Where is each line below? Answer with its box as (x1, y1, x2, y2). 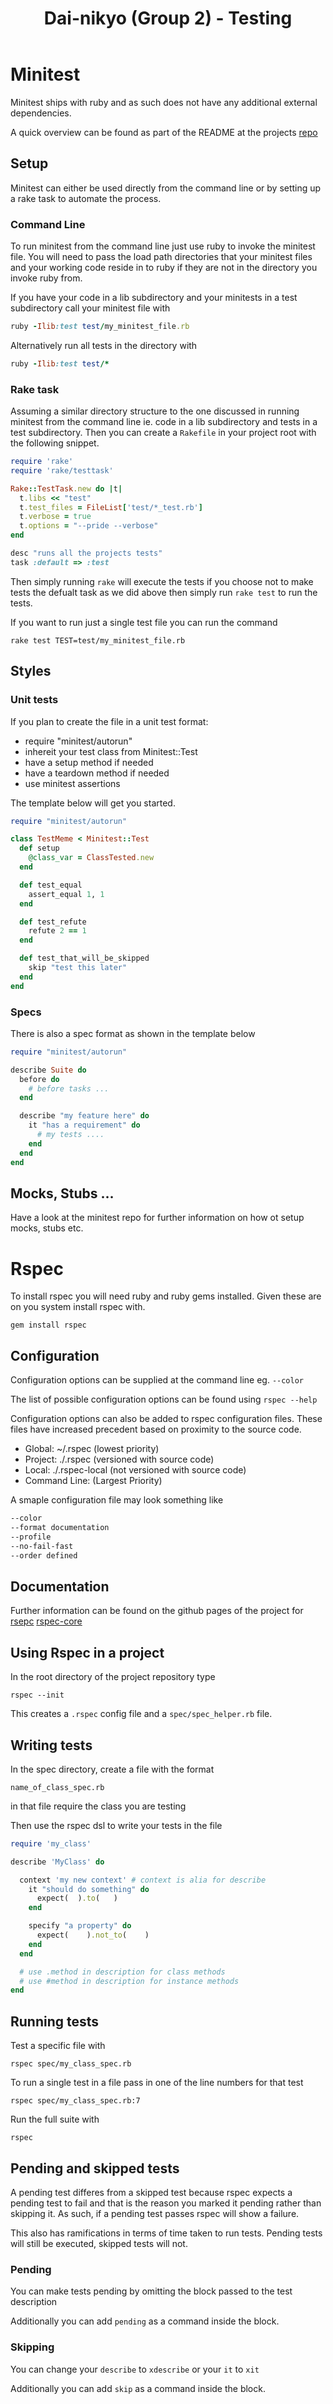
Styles (10, 663, 52, 680)
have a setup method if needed (24, 756, 154, 768)
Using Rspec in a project (10, 1644, 165, 1661)
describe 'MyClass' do (10, 1857, 105, 1867)
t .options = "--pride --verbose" (19, 521, 159, 531)
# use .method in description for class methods (19, 1967, 226, 1977)
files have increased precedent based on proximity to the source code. (10, 1423, 302, 1436)
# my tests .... (36, 1130, 105, 1140)
